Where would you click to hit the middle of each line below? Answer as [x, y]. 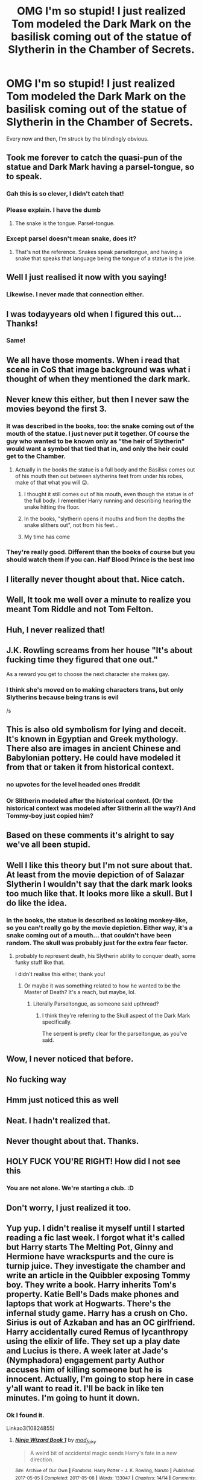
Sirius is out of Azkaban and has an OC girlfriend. [101, 1323]
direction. [42, 1459]
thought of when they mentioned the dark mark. [99, 379]
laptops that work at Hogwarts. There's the [89, 1304]
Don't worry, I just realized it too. [69, 1207]
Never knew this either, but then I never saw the [98, 400]
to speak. [24, 177]
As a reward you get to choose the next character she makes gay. [88, 674]
